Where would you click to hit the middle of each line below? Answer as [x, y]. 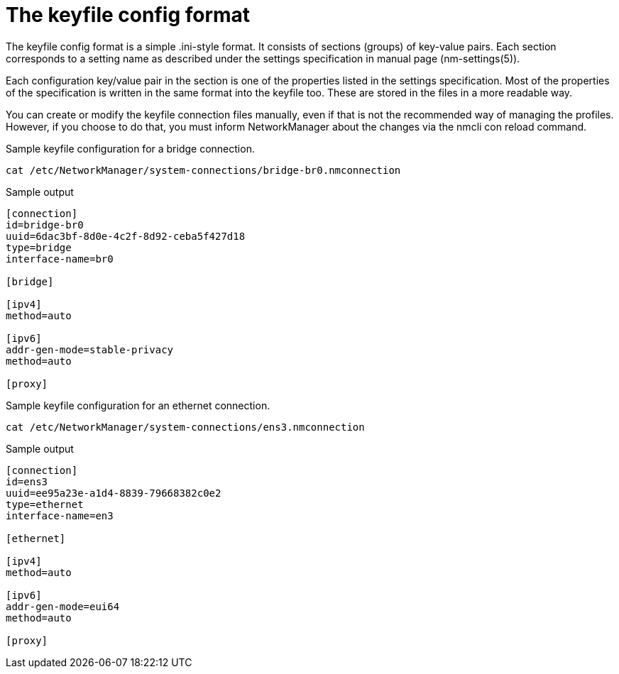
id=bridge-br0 [45, 225]
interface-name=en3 [60, 515]
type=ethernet [45, 504]
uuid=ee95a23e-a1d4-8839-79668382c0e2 [114, 493]
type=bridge [39, 247]
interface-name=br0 [60, 259]
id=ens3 [27, 481]
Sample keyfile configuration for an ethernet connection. [138, 405]
